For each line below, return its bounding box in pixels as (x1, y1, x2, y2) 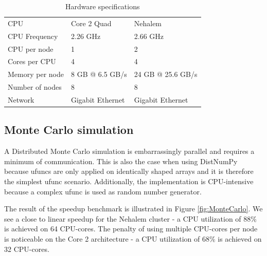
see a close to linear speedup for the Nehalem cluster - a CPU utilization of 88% (4, 213, 257, 224)
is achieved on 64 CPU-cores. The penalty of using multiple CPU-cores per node (4, 223, 258, 234)
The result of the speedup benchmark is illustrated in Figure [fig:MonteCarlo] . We (4, 203, 263, 214)
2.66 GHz (134, 30, 164, 41)
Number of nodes (8, 82, 62, 92)
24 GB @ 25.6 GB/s (134, 69, 198, 80)
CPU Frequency (8, 30, 58, 41)
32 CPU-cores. (4, 243, 49, 254)
